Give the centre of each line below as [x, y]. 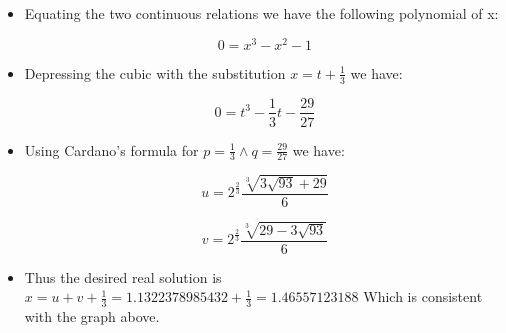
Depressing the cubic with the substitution [155, 72]
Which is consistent [423, 296]
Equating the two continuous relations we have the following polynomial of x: [261, 13]
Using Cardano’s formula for [111, 149]
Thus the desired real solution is [123, 276]
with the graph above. [92, 316]
